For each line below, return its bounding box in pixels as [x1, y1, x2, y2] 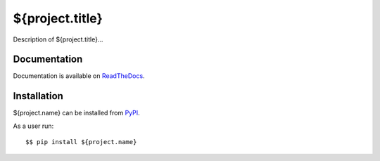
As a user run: [13, 122, 54, 130]
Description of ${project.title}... [13, 35, 103, 44]
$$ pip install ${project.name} [25, 138, 137, 146]
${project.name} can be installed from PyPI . [13, 109, 140, 117]
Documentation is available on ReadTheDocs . [13, 72, 145, 80]
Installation [13, 90, 63, 102]
